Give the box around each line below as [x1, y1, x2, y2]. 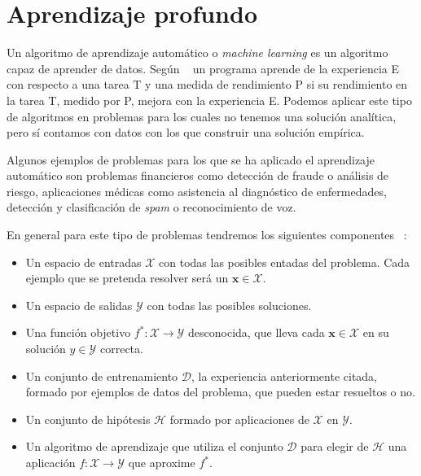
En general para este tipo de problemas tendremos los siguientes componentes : [7, 226, 407, 243]
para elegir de [300, 438, 369, 455]
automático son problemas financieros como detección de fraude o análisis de [7, 167, 389, 184]
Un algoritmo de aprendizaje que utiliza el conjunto [25, 438, 283, 455]
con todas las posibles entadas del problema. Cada [159, 253, 410, 270]
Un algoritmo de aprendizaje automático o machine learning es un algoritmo [7, 44, 388, 61]
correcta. [99, 340, 143, 357]
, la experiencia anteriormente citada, [191, 367, 378, 384]
